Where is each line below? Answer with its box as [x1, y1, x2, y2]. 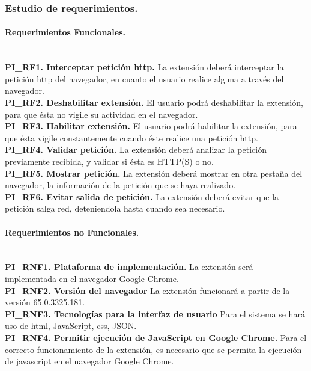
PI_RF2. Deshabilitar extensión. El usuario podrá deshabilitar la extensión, [5, 96, 303, 109]
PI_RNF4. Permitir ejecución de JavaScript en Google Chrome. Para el [5, 331, 307, 343]
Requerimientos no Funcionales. [5, 225, 139, 238]
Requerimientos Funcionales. [5, 26, 125, 38]
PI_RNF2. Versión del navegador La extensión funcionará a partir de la [5, 284, 290, 296]
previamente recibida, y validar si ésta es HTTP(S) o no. [5, 155, 214, 167]
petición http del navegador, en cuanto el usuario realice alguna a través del [5, 72, 284, 85]
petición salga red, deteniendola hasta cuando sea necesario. [5, 202, 225, 215]
